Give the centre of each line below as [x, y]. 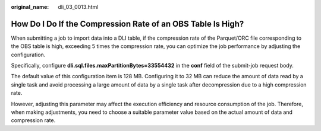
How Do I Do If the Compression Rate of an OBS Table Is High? [128, 24]
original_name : [30, 7]
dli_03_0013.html [78, 7]
